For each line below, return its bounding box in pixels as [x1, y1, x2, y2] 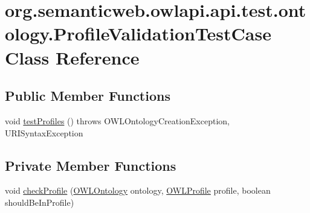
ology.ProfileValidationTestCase [5, 21, 271, 46]
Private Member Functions [5, 156, 176, 174]
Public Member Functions [5, 86, 170, 105]
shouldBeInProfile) [5, 196, 74, 208]
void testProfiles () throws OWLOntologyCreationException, [5, 114, 230, 127]
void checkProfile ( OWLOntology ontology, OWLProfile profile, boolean [5, 184, 271, 197]
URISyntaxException [5, 126, 83, 139]
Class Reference [5, 45, 140, 69]
